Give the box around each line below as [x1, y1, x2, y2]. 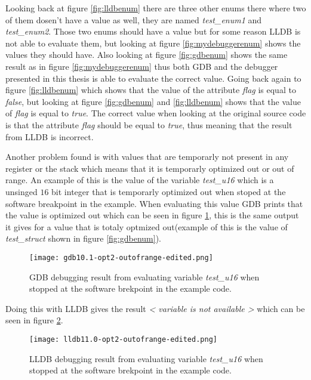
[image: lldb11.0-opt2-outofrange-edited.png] [29, 335, 217, 344]
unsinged [5, 185, 38, 197]
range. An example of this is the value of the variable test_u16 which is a [5, 174, 274, 186]
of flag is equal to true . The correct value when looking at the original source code [5, 107, 306, 119]
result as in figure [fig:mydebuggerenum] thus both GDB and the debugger [5, 60, 278, 72]
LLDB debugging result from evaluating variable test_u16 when [29, 352, 263, 364]
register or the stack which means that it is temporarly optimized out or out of [5, 162, 294, 174]
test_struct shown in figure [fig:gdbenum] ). [5, 232, 161, 245]
